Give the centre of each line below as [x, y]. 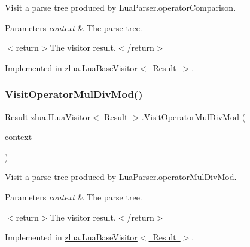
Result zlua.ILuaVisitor [48, 116]
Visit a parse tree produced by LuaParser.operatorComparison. [121, 7]
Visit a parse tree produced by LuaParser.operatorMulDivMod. [121, 177]
